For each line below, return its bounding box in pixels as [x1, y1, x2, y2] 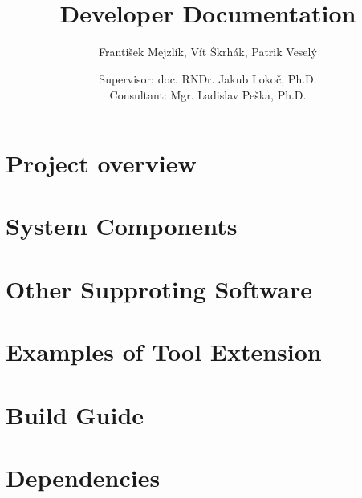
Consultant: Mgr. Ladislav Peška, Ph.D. [109, 86, 307, 103]
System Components [6, 209, 238, 242]
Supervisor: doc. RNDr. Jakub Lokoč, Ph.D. [99, 70, 317, 87]
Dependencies [6, 460, 161, 493]
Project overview [6, 147, 197, 180]
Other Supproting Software [6, 272, 312, 305]
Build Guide [6, 398, 144, 431]
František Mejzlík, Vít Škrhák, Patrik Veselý [99, 43, 317, 60]
